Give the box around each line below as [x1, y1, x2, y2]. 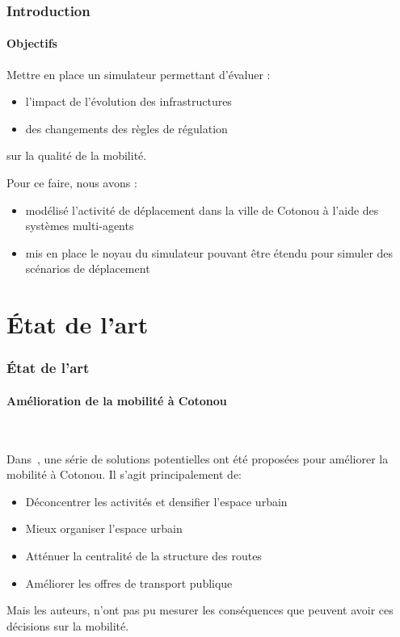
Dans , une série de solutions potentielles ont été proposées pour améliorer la [6, 450, 389, 467]
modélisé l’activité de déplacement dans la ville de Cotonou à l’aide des [25, 201, 379, 218]
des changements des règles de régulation [25, 119, 228, 136]
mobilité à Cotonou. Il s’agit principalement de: [6, 466, 242, 483]
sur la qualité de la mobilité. [6, 147, 147, 164]
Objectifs [6, 35, 57, 52]
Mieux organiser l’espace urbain [25, 520, 183, 537]
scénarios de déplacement [25, 260, 150, 277]
